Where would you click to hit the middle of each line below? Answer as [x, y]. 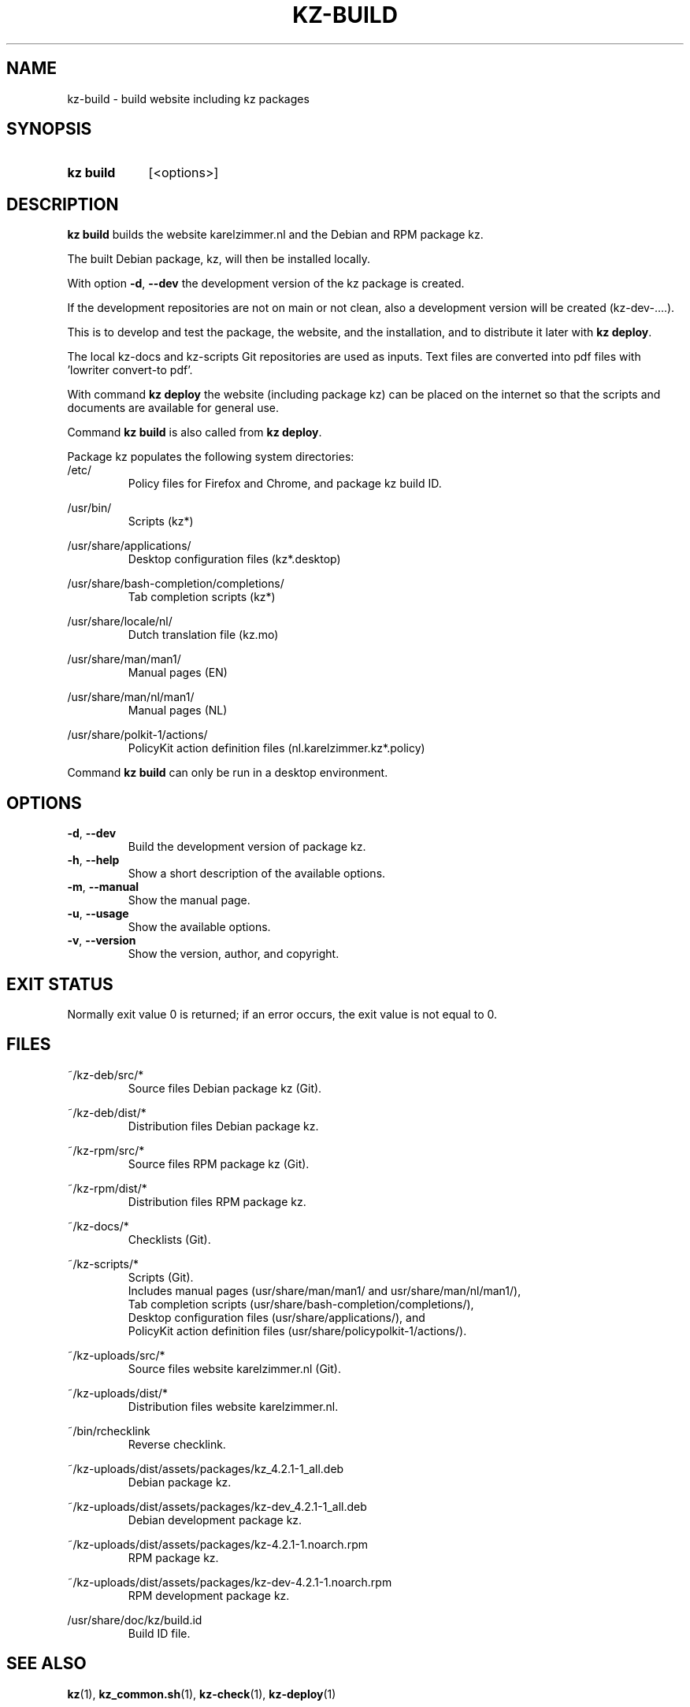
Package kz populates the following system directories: [211, 457]
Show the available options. [199, 927]
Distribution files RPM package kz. [217, 1201]
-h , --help [93, 860]
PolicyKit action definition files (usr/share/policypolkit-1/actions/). [297, 1330]
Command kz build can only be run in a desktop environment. [228, 773]
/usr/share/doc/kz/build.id [135, 1620]
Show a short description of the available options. [257, 874]
